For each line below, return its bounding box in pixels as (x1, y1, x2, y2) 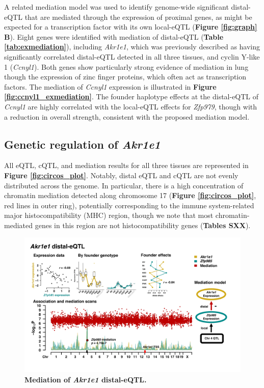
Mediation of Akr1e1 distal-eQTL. (24, 374, 147, 385)
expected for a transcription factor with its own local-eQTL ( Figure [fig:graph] (4, 21, 257, 32)
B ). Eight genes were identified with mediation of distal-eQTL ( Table (4, 31, 224, 42)
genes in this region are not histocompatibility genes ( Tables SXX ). (35, 219, 251, 230)
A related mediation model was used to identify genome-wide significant (4, 2, 229, 12)
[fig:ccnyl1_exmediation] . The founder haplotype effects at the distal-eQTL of (4, 91, 259, 102)
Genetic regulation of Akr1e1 (4, 136, 161, 152)
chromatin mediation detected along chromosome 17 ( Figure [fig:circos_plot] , (4, 190, 256, 201)
